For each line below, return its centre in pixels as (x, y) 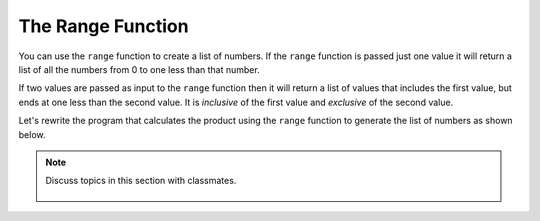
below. (32, 134)
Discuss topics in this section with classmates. (141, 181)
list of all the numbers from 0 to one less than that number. (139, 69)
